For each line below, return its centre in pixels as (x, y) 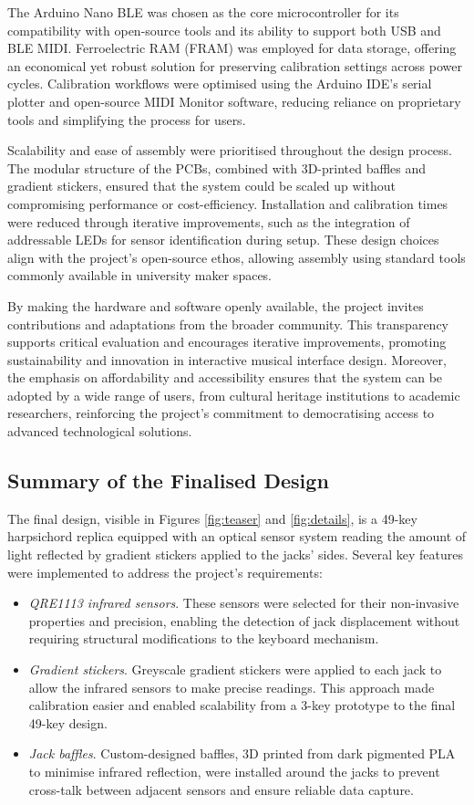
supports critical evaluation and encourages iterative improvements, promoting (227, 342)
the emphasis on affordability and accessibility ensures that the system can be (225, 377)
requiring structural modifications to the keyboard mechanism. (204, 638)
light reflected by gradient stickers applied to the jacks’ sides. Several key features (235, 554)
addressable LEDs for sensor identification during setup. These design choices (223, 240)
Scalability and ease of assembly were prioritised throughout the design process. (230, 150)
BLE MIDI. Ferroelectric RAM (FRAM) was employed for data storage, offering (232, 48)
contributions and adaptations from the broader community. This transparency (228, 324)
